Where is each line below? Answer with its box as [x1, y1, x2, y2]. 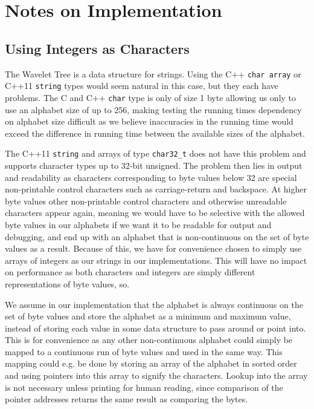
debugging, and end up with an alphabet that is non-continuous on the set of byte [5, 230, 309, 243]
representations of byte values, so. [5, 277, 130, 290]
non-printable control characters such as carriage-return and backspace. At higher [5, 183, 307, 195]
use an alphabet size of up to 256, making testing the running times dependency [5, 103, 302, 116]
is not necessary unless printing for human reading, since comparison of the [5, 381, 283, 393]
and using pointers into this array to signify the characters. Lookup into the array [5, 369, 308, 382]
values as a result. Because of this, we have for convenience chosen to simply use [5, 242, 302, 255]
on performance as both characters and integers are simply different [5, 266, 255, 278]
